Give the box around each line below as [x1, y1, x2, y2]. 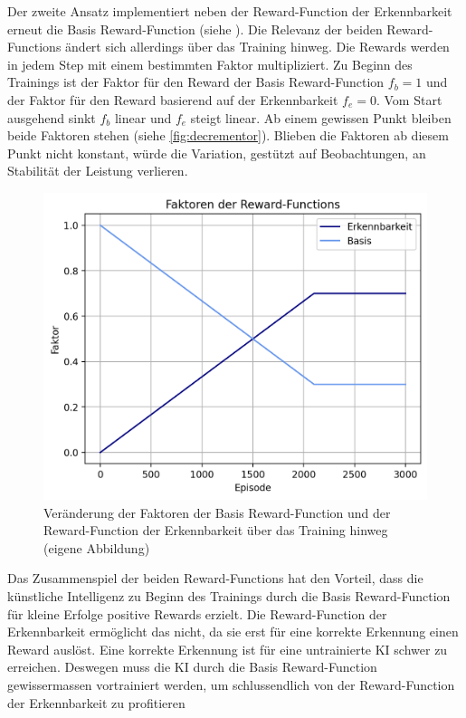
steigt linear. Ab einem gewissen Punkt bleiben [190, 108, 452, 127]
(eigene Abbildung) [43, 538, 150, 557]
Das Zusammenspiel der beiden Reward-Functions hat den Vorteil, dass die [7, 569, 423, 588]
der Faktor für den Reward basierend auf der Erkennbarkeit [7, 90, 338, 109]
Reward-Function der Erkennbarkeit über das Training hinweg [43, 521, 388, 540]
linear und [114, 108, 172, 127]
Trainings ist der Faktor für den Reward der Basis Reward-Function [7, 72, 385, 91]
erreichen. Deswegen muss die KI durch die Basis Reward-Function [7, 657, 377, 676]
